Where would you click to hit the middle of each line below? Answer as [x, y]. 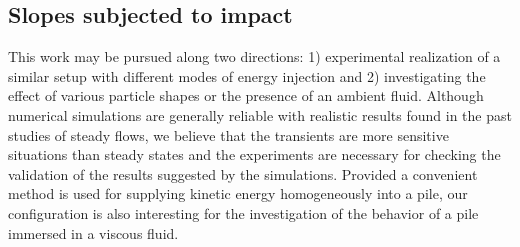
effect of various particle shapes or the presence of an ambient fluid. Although [246, 95]
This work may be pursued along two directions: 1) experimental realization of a [254, 56]
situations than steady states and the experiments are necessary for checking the [254, 154]
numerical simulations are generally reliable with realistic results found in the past [260, 114]
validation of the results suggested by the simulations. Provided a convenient [243, 173]
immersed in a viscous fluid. [93, 232]
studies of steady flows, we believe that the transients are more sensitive [228, 134]
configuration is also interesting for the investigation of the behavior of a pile [243, 212]
